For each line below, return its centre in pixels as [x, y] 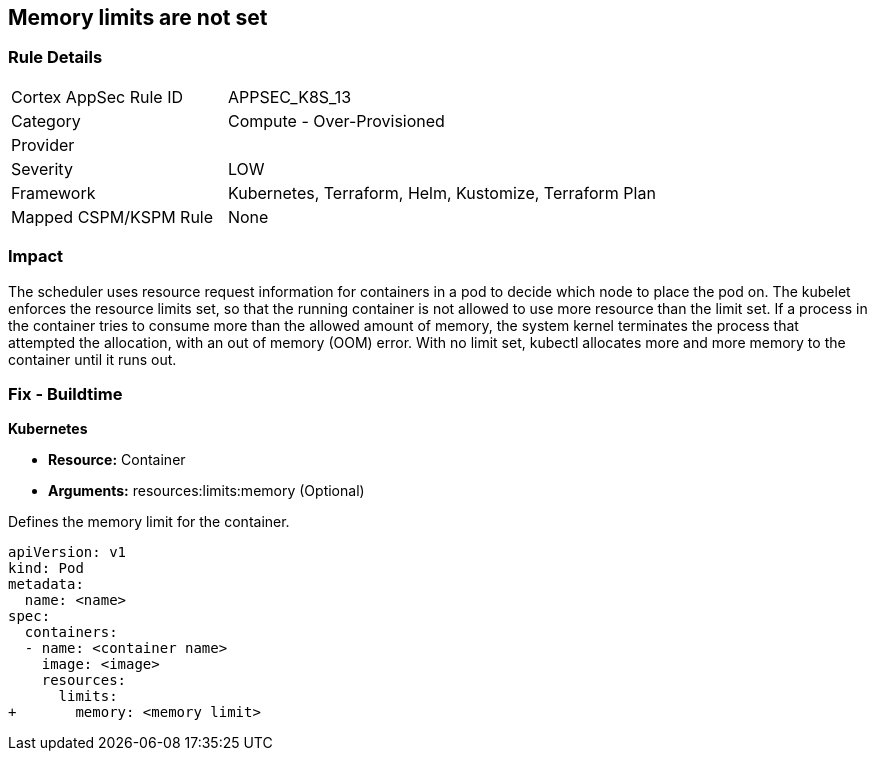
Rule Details [55, 57]
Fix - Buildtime [65, 393]
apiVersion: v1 [67, 552]
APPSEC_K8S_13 [289, 96]
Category [46, 120]
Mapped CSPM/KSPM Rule [112, 216]
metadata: [46, 584]
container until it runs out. [92, 359]
